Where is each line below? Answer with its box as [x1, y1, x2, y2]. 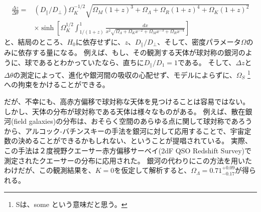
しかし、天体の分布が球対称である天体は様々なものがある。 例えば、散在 [4, 106, 245, 116]
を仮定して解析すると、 [114, 165, 191, 175]
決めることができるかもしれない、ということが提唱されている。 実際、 [18, 135, 252, 146]
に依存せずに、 [75, 36, 125, 47]
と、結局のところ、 [4, 36, 67, 47]
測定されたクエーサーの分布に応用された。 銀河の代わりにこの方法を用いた [4, 155, 252, 165]
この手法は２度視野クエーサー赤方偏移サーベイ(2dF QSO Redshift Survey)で [4, 145, 251, 155]
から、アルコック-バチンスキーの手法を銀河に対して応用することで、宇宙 [4, 125, 244, 136]
